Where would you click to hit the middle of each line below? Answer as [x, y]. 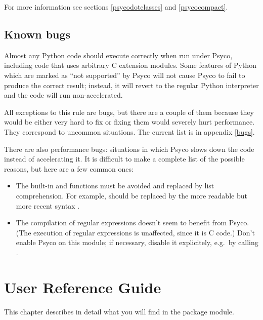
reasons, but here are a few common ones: [69, 168]
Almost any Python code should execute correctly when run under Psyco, [118, 55]
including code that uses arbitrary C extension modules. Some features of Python [130, 65]
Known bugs [37, 34]
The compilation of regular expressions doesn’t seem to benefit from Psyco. [133, 223]
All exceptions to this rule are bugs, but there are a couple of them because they [129, 112]
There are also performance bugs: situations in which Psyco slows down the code [129, 149]
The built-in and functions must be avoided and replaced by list [115, 186]
